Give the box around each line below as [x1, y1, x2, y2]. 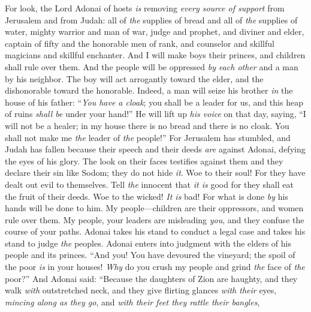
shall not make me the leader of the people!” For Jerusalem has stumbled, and [5, 131, 291, 143]
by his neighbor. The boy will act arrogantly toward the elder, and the [5, 72, 264, 85]
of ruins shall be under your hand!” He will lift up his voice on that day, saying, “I [5, 107, 306, 120]
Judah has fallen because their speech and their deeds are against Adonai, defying [5, 143, 306, 155]
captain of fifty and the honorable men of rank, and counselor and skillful [5, 37, 274, 49]
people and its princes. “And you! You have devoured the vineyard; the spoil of [5, 248, 295, 261]
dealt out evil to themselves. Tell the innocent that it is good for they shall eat [5, 178, 294, 190]
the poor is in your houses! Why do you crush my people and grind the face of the [5, 260, 305, 273]
